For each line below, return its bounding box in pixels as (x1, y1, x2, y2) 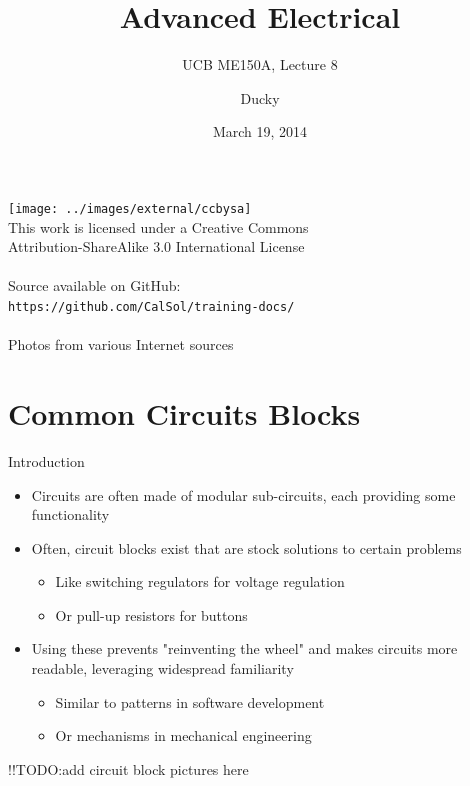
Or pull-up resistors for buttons (55, 604, 248, 625)
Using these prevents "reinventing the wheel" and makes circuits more (31, 638, 458, 659)
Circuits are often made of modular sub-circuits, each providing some (31, 484, 456, 505)
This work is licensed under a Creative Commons (8, 216, 309, 237)
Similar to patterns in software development (55, 691, 325, 712)
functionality (31, 504, 110, 525)
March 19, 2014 (212, 121, 308, 142)
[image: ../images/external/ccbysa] (8, 201, 252, 216)
